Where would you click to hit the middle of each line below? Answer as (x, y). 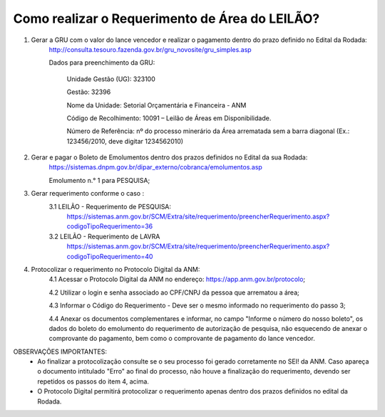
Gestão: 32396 (89, 92)
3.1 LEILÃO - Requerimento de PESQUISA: (110, 206)
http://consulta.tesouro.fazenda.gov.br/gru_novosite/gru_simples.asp (150, 49)
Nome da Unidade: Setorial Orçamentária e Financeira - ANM (156, 105)
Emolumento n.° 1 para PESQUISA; (99, 180)
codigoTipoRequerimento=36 (110, 226)
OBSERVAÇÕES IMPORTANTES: (60, 352)
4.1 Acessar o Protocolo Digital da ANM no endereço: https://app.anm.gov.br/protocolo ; (177, 279)
